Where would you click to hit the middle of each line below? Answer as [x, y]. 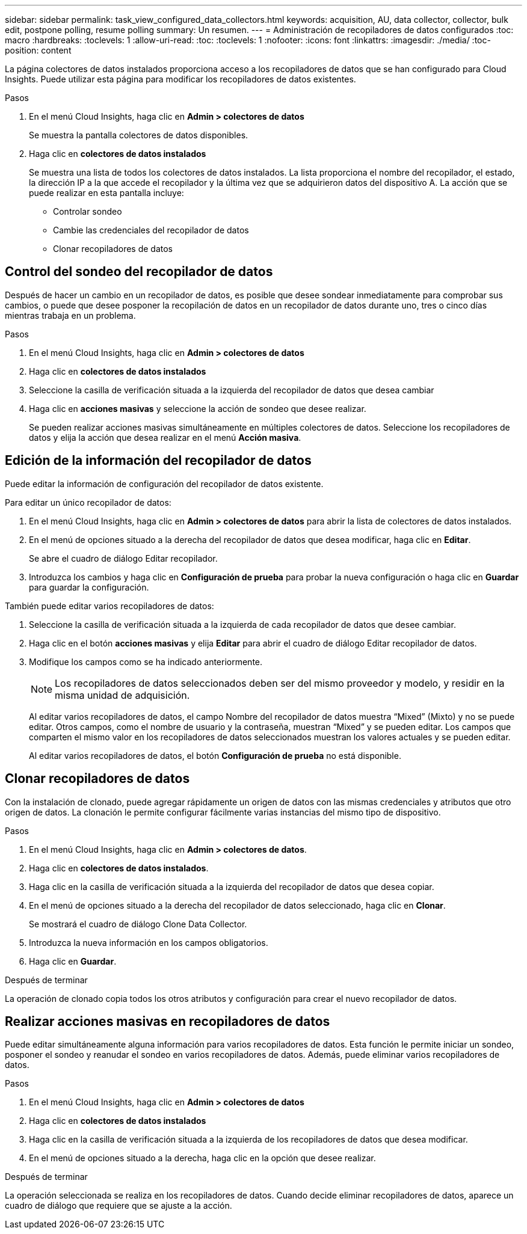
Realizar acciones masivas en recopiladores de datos [168, 1021]
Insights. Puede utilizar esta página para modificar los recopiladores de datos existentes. [180, 79]
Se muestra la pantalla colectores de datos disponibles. [139, 135]
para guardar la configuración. [89, 587]
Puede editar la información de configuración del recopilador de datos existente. [164, 483]
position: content [38, 50]
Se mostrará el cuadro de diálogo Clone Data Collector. [138, 924]
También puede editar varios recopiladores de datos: [109, 606]
